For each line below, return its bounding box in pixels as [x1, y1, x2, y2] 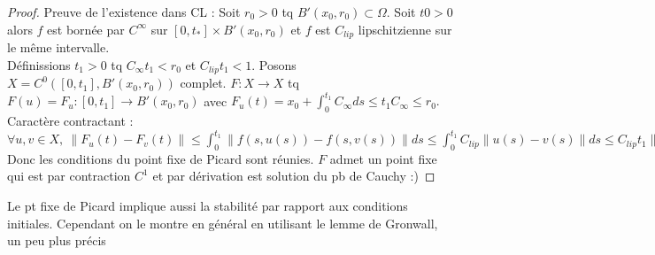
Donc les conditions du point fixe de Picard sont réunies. [7, 149, 314, 167]
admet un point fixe [329, 149, 437, 167]
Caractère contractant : [7, 111, 134, 129]
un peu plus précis [7, 231, 106, 250]
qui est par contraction [7, 166, 131, 185]
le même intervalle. [7, 38, 110, 57]
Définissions [7, 55, 71, 73]
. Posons [251, 55, 297, 73]
